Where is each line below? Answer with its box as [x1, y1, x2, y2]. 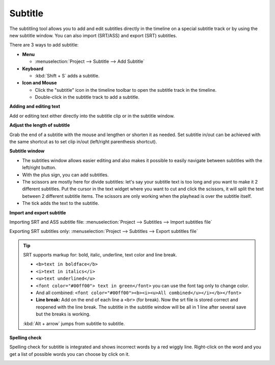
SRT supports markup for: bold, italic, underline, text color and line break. [23, 252, 177, 258]
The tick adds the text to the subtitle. [22, 200, 99, 206]
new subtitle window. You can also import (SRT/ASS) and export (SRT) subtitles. [9, 32, 177, 38]
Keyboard [22, 65, 43, 71]
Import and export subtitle [9, 210, 66, 216]
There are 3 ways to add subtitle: [9, 42, 79, 48]
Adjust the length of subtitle [9, 122, 70, 128]
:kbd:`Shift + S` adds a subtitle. [35, 72, 100, 79]
